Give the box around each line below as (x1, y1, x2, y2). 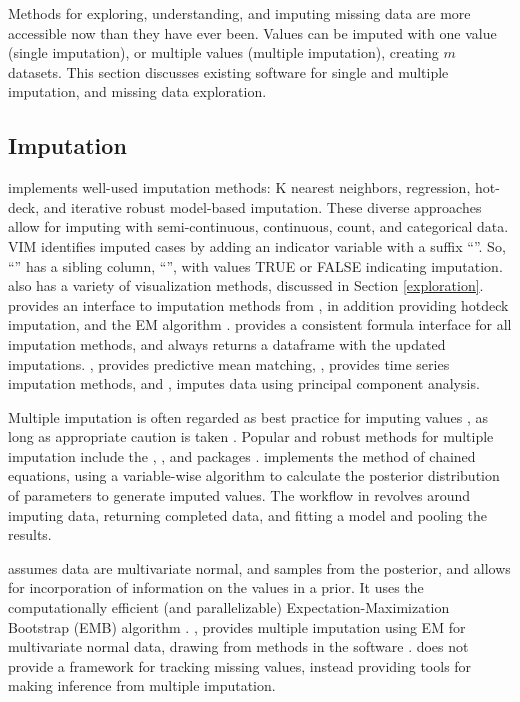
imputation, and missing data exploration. (8, 81, 267, 102)
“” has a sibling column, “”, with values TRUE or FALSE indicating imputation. (8, 255, 503, 276)
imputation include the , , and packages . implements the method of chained (8, 445, 476, 466)
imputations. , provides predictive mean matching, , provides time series (8, 353, 450, 374)
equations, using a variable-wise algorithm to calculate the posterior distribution (8, 465, 500, 486)
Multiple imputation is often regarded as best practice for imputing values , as (8, 406, 489, 427)
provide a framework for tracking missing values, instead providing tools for (8, 655, 472, 676)
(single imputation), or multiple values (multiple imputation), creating (8, 42, 439, 63)
